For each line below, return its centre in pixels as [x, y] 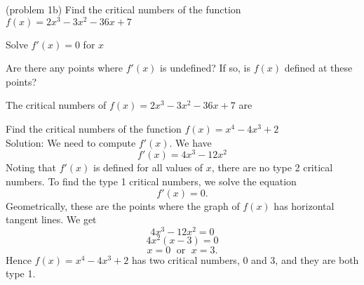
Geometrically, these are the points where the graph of [123, 205]
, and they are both [317, 259]
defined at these [318, 68]
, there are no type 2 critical [272, 167]
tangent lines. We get [51, 219]
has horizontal [304, 205]
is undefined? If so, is [205, 68]
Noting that [31, 167]
